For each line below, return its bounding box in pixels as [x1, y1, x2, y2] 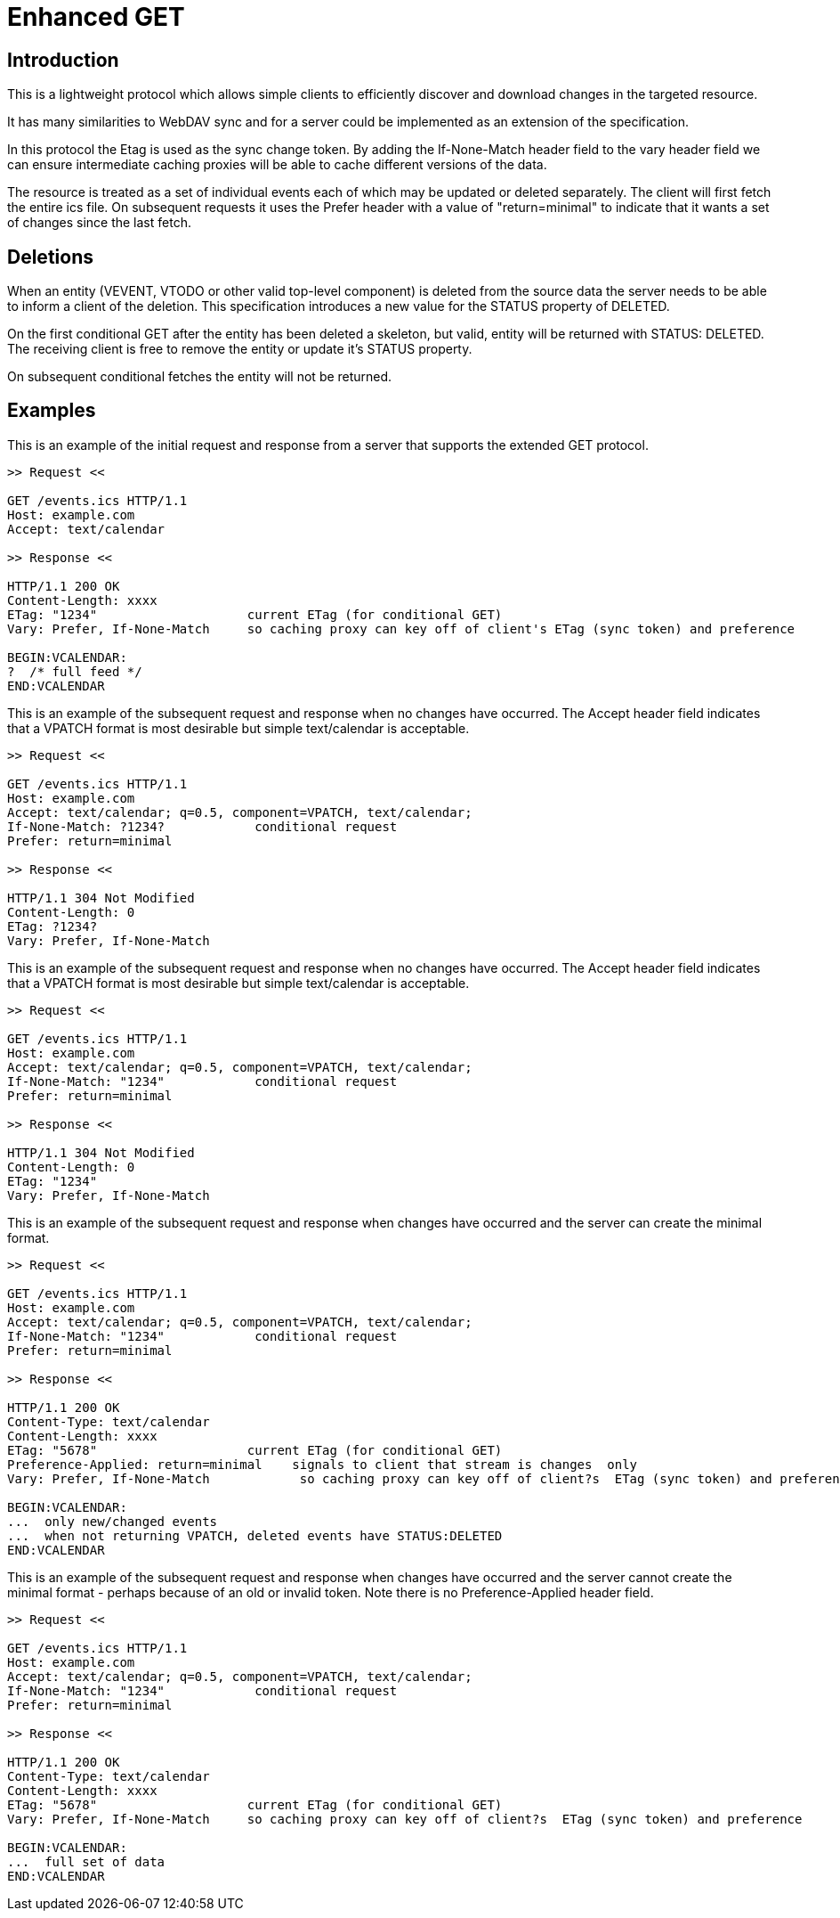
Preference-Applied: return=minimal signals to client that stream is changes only [7, 1457, 638, 1472]
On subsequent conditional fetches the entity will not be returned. [7, 369, 392, 385]
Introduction [7, 48, 119, 71]
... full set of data [7, 1854, 166, 1869]
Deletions [7, 245, 93, 268]
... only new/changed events [7, 1514, 218, 1529]
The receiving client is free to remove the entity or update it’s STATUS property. [7, 341, 472, 357]
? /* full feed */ [7, 664, 142, 679]
